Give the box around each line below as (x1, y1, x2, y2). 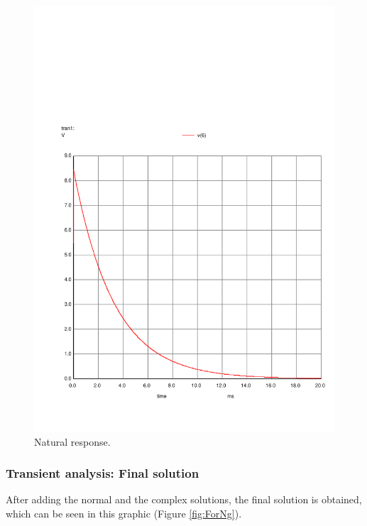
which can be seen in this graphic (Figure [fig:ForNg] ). (6, 505, 242, 520)
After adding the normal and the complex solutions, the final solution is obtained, (6, 492, 362, 507)
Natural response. (34, 434, 111, 449)
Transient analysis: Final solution (6, 464, 199, 482)
